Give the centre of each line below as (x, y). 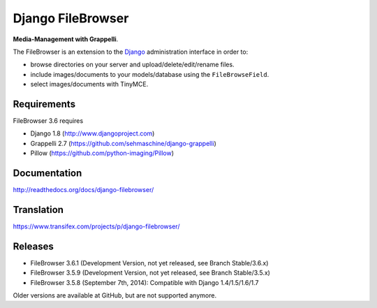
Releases (33, 246)
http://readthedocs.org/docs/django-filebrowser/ (83, 190)
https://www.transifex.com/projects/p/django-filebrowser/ (96, 226)
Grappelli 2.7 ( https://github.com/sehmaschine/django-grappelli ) (123, 143)
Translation (38, 210)
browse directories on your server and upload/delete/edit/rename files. (132, 65)
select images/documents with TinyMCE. (89, 85)
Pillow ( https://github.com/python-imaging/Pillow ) (102, 153)
